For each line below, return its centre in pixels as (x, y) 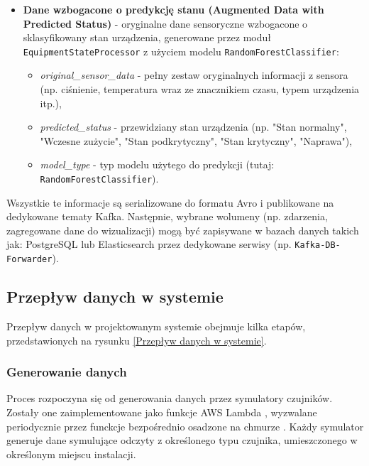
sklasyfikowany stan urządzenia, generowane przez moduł (147, 37)
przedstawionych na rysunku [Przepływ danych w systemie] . (137, 340)
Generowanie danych (67, 372)
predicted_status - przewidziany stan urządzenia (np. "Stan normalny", (193, 127)
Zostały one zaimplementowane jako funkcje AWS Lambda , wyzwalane (162, 412)
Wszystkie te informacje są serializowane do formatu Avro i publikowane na (170, 202)
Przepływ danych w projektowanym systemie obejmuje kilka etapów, (156, 326)
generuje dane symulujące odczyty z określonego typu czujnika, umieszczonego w (182, 440)
